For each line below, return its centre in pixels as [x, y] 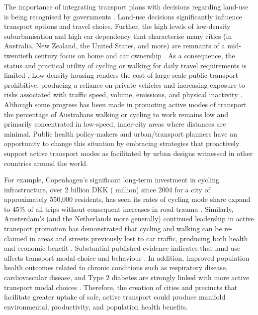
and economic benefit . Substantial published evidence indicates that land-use [122, 248]
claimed [16, 238]
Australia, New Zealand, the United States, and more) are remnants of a [115, 46]
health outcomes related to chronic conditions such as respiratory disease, [116, 267]
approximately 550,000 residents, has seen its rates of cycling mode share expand [127, 199]
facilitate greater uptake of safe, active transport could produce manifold [115, 297]
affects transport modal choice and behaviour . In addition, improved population [127, 257]
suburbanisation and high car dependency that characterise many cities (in [118, 36]
